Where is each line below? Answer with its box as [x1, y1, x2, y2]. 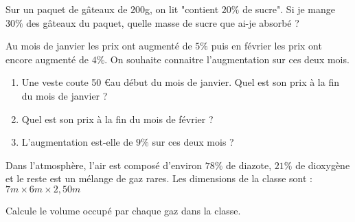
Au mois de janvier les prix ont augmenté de [5, 38, 192, 53]
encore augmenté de [5, 52, 89, 66]
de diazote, [226, 157, 272, 172]
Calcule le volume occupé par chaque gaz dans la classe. [5, 203, 241, 217]
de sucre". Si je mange [242, 2, 336, 16]
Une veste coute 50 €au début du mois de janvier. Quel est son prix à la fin [21, 75, 339, 89]
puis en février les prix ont [211, 38, 322, 53]
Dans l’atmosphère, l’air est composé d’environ [5, 157, 203, 172]
